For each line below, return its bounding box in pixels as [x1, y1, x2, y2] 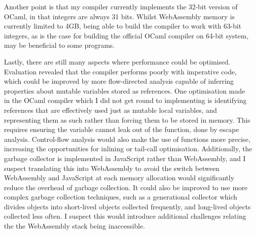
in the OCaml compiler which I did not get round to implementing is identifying [4, 95, 247, 105]
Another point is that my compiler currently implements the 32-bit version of [4, 1, 238, 11]
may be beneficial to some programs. [4, 40, 115, 50]
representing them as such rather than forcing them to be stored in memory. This [4, 114, 251, 125]
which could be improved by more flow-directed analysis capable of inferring [4, 76, 234, 86]
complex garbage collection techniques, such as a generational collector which [4, 192, 237, 202]
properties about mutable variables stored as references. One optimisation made [4, 85, 245, 96]
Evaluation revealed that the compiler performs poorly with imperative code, [4, 66, 237, 76]
